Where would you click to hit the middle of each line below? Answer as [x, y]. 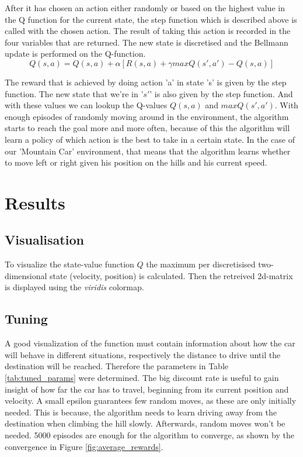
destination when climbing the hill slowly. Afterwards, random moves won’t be [145, 423]
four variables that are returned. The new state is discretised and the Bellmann [147, 42]
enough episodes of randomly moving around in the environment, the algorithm [147, 116]
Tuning [26, 319]
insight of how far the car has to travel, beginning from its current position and [147, 389]
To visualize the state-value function [69, 264]
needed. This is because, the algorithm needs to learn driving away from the [141, 412]
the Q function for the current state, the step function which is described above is [151, 19]
